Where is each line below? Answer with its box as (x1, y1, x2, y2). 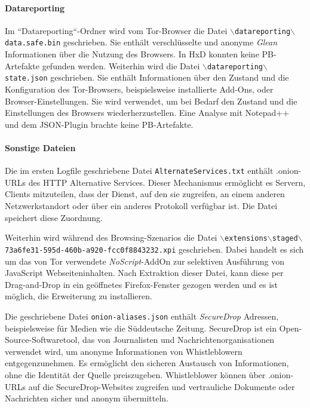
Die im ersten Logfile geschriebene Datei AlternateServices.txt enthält (5, 164, 274, 177)
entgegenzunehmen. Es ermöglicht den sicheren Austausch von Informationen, (5, 357, 289, 369)
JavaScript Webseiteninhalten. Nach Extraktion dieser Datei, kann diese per (5, 266, 284, 279)
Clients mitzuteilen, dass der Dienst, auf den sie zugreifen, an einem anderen (5, 188, 285, 200)
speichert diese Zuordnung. (5, 211, 103, 223)
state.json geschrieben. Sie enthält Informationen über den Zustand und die (5, 71, 289, 84)
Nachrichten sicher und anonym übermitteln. (5, 392, 168, 404)
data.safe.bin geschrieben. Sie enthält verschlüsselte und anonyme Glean (5, 36, 278, 48)
